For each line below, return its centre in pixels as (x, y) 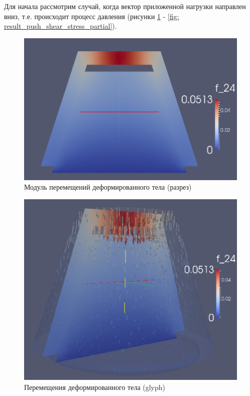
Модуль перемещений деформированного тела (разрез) (108, 187)
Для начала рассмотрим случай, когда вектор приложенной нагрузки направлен (125, 6)
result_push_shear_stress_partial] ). (60, 26)
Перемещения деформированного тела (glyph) (95, 387)
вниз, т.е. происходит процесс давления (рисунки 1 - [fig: (92, 16)
